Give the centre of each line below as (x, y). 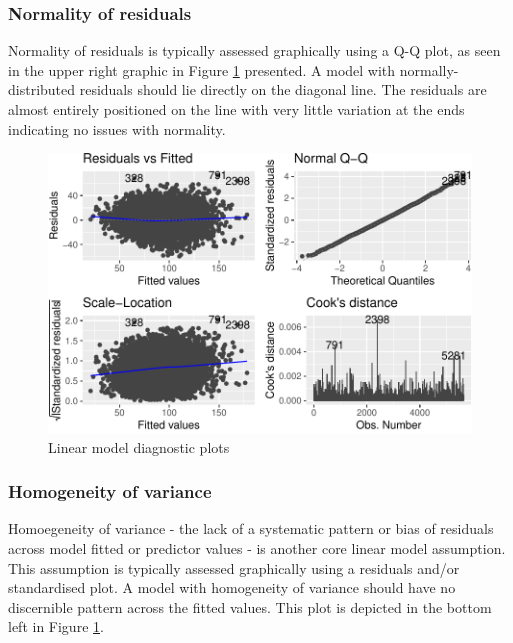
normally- (429, 69)
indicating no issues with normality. (117, 128)
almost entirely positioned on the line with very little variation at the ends (236, 109)
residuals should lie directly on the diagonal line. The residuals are (283, 89)
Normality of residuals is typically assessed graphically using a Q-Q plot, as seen (254, 50)
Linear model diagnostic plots (139, 446)
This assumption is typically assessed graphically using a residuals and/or (234, 567)
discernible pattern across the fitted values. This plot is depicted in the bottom (250, 606)
